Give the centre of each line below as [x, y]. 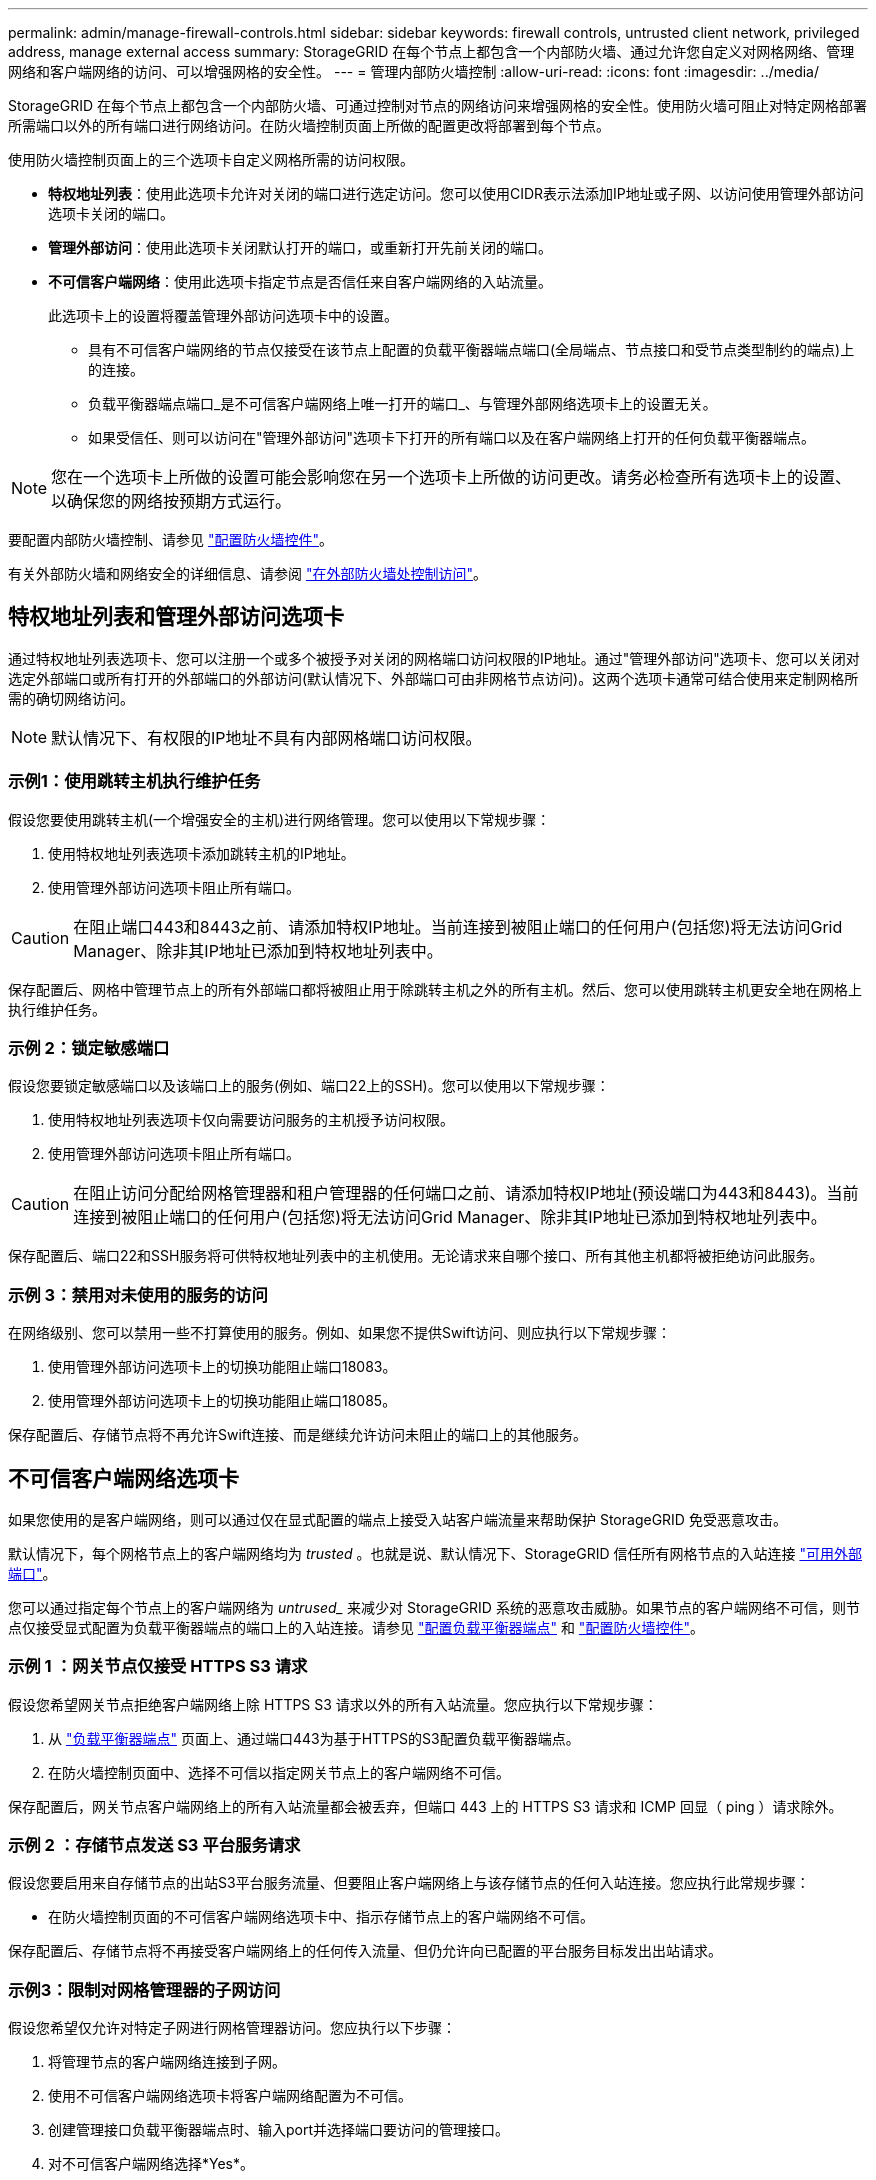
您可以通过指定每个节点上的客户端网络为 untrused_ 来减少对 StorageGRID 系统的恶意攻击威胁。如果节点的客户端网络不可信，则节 [434, 1607]
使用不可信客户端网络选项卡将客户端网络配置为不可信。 [230, 2096]
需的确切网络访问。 [71, 698]
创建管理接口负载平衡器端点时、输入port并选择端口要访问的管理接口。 [279, 2130]
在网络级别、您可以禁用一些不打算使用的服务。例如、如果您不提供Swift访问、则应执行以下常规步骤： [340, 1333]
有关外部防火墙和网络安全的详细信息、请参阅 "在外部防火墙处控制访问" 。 [247, 573]
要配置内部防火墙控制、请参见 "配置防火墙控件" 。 [170, 539]
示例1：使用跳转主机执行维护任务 [134, 781]
